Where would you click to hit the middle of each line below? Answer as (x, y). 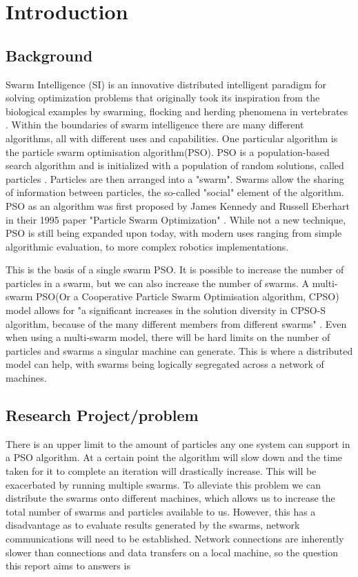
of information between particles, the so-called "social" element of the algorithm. (175, 192)
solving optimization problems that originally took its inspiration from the (163, 98)
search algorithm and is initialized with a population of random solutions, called (175, 165)
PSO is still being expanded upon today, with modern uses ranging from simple (174, 233)
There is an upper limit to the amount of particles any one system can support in (178, 443)
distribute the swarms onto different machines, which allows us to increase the (170, 498)
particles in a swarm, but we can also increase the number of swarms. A (158, 283)
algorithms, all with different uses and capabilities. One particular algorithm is (172, 138)
